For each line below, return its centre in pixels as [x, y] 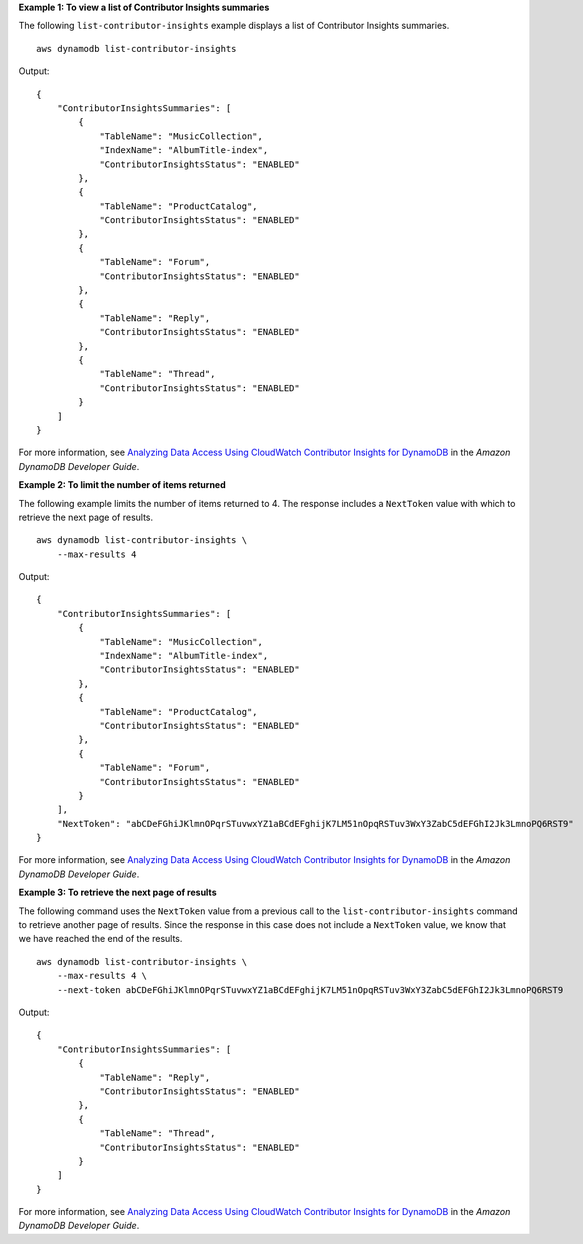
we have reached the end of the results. [100, 939]
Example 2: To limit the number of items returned [122, 485]
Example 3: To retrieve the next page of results [117, 892]
